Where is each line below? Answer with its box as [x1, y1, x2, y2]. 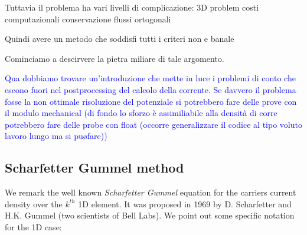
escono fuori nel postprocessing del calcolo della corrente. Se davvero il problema [5, 83, 296, 95]
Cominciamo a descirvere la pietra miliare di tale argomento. [5, 52, 224, 64]
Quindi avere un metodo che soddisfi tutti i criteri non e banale [5, 32, 234, 45]
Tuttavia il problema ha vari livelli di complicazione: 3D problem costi [5, 1, 259, 13]
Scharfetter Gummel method [5, 158, 184, 177]
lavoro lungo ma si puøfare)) [5, 130, 107, 142]
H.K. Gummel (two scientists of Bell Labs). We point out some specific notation [5, 209, 295, 221]
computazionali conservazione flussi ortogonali [5, 12, 171, 25]
